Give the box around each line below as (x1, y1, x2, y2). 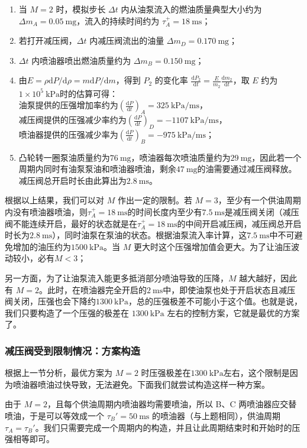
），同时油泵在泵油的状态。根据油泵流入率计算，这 (52, 229, 247, 241)
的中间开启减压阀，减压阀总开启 (177, 217, 302, 229)
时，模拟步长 (56, 3, 106, 15)
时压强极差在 (141, 366, 191, 379)
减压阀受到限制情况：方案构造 (5, 343, 141, 358)
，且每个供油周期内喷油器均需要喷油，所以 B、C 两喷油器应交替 (47, 398, 297, 410)
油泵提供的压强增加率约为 (18, 99, 118, 111)
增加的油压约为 (12, 240, 71, 252)
